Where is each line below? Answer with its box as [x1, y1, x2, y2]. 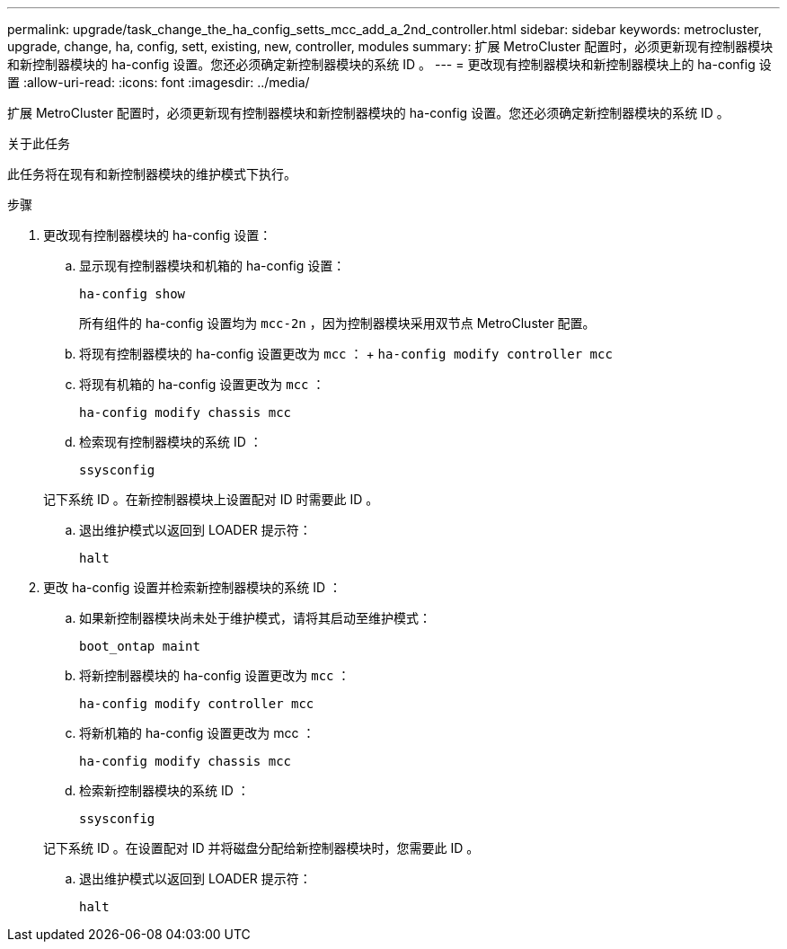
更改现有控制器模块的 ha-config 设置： [43, 227, 272, 243]
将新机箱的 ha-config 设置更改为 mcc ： [79, 725, 315, 741]
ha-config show [79, 287, 186, 301]
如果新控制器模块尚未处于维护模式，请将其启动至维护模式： [79, 610, 431, 625]
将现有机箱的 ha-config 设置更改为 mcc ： [79, 377, 325, 392]
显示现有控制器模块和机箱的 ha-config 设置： [79, 258, 346, 273]
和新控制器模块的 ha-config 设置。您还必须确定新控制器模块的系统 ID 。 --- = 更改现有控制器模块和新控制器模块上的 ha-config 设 [7, 57, 772, 72]
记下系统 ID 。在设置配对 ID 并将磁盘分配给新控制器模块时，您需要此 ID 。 [43, 840, 480, 856]
